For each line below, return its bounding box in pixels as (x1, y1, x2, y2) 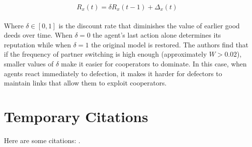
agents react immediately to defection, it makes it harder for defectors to (4, 68, 222, 78)
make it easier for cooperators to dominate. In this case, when (61, 58, 247, 68)
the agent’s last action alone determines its (92, 30, 221, 40)
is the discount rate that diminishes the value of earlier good (58, 20, 240, 30)
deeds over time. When (4, 30, 73, 40)
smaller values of (4, 58, 54, 68)
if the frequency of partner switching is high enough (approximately (4, 49, 207, 59)
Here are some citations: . (4, 135, 81, 145)
